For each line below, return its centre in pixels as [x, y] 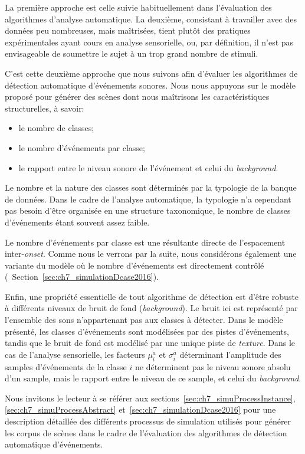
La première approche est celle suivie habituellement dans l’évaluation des [138, 7]
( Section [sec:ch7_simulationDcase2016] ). [82, 277]
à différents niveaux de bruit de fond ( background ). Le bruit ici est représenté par [151, 308]
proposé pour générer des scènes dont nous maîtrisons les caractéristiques [137, 97]
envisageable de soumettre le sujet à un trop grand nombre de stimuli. [132, 53]
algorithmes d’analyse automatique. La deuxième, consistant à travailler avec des [151, 19]
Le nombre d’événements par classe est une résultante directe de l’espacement [145, 242]
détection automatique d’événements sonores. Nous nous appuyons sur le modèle [150, 85]
